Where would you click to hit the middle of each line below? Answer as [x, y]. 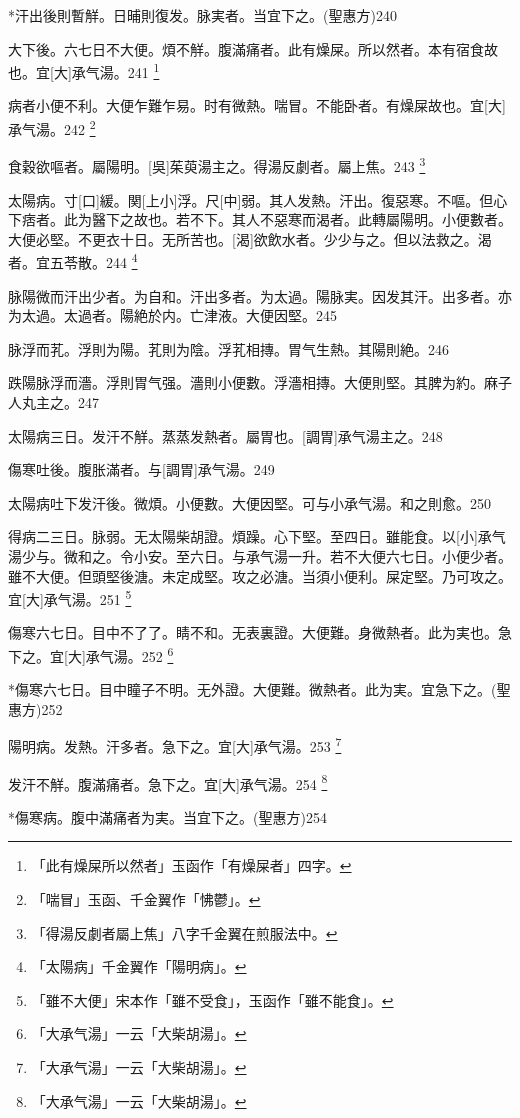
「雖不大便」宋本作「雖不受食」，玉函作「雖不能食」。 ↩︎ [212, 999]
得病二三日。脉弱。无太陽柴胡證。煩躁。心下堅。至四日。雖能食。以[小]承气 [257, 536]
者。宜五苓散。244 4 [73, 260]
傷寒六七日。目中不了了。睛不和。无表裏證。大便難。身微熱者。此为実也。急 [260, 632]
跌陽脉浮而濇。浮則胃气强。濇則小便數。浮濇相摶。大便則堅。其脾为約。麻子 [260, 382]
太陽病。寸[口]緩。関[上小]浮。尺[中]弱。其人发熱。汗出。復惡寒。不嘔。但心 [258, 199]
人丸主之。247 [53, 401]
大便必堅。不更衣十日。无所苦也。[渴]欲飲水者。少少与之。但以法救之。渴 [250, 238]
